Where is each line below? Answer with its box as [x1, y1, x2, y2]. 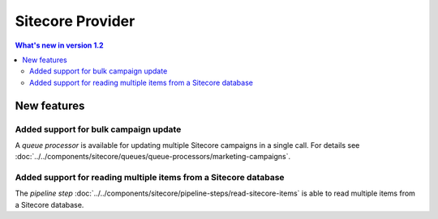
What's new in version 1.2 [15, 40, 105, 50]
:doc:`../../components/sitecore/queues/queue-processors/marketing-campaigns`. [15, 152, 291, 162]
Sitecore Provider [15, 12, 135, 30]
